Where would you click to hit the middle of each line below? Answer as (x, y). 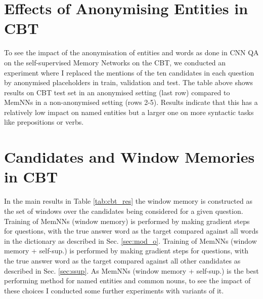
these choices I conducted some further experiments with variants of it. (114, 290)
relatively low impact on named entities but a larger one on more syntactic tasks (129, 112)
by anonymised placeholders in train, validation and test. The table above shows (129, 82)
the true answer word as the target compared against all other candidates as (122, 260)
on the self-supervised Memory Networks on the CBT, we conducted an (115, 62)
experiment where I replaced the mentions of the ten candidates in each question (129, 72)
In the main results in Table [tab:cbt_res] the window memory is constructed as (128, 201)
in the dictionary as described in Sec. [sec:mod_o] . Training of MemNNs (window (130, 240)
